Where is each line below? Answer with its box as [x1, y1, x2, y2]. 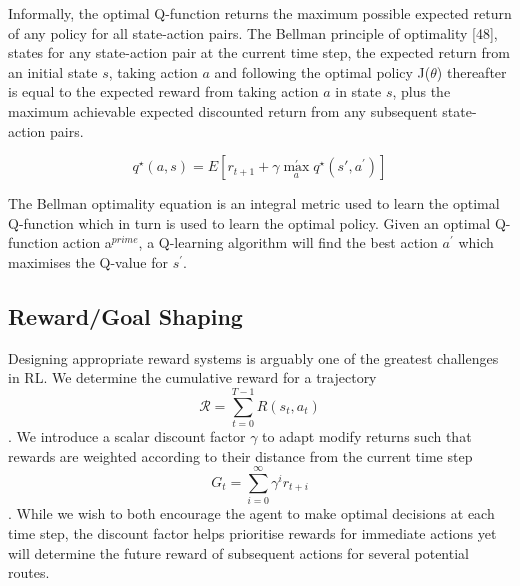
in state [335, 81, 382, 102]
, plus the [392, 81, 451, 102]
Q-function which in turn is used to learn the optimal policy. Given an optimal [8, 212, 491, 233]
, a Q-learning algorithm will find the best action [138, 232, 438, 253]
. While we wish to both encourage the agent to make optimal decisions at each [8, 503, 495, 524]
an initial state [8, 61, 98, 82]
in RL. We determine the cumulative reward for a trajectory [8, 367, 377, 388]
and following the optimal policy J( [214, 61, 431, 82]
